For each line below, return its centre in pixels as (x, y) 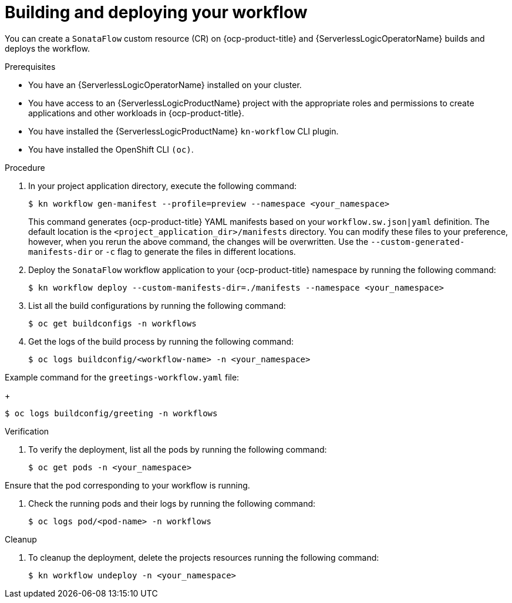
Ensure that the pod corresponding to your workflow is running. (127, 485)
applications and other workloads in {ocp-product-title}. (136, 113)
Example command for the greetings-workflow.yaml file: (122, 377)
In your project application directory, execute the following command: (163, 186)
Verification (27, 431)
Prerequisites (30, 66)
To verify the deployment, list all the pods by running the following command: (178, 449)
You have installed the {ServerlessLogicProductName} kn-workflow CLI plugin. (183, 131)
